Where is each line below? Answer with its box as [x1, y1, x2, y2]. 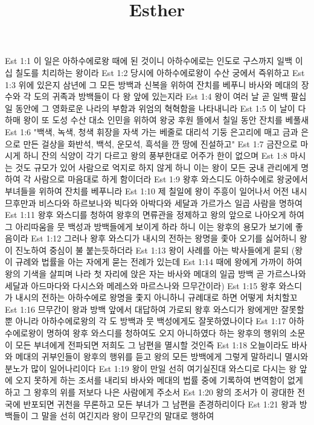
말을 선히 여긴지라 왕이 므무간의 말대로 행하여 [41, 409, 214, 422]
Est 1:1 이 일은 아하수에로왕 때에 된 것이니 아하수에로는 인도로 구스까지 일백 [5, 54, 293, 67]
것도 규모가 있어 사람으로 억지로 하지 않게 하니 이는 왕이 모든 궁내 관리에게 [15, 161, 298, 173]
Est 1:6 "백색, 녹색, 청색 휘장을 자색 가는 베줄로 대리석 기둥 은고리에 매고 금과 [5, 125, 298, 138]
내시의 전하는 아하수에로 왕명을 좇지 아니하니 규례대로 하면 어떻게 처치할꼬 [15, 291, 298, 304]
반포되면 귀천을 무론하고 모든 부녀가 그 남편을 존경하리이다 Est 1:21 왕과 [23, 397, 297, 410]
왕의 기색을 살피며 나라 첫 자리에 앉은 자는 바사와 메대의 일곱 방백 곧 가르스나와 [5, 267, 306, 280]
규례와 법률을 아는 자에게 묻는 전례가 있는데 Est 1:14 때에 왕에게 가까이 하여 [15, 255, 303, 268]
